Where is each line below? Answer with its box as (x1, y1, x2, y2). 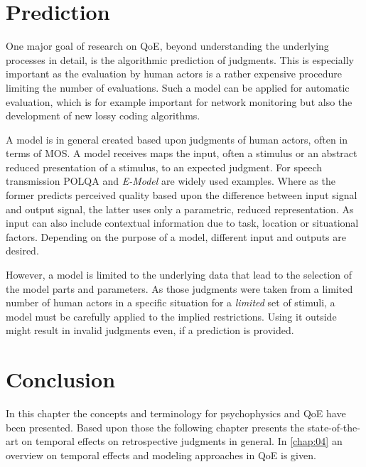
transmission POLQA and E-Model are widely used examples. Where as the (6, 173, 335, 188)
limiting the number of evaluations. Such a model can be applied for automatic (6, 80, 350, 95)
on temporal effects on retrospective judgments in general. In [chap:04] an (21, 434, 343, 449)
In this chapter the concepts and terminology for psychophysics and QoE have (6, 406, 346, 421)
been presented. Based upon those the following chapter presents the (6, 419, 304, 434)
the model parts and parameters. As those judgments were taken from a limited (6, 281, 353, 296)
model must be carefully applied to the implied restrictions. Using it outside (6, 308, 337, 323)
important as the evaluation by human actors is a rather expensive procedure (6, 66, 343, 81)
